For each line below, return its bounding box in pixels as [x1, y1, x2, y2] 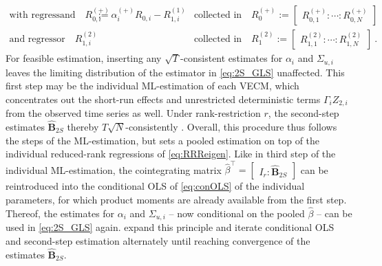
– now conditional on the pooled [169, 206, 305, 220]
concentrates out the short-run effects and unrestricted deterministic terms [6, 91, 321, 106]
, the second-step [268, 106, 339, 120]
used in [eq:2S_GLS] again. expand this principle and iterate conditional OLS [6, 220, 335, 234]
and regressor [9, 34, 65, 45]
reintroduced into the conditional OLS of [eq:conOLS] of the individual [6, 179, 305, 193]
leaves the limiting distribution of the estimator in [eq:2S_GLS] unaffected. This [6, 65, 345, 79]
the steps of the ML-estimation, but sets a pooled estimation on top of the [6, 133, 320, 147]
